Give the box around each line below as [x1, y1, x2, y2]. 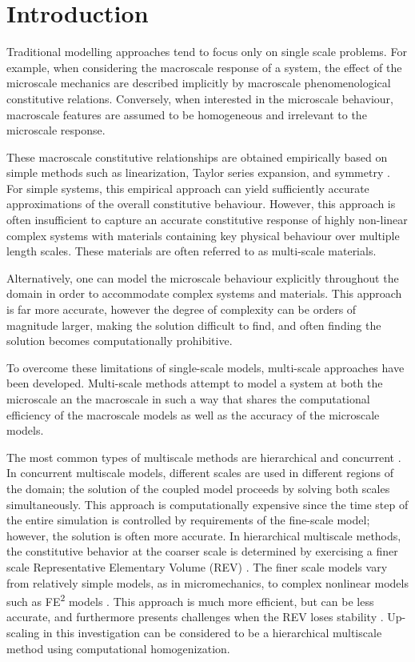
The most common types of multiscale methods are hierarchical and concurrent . [6, 448, 401, 465]
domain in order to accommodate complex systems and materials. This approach [6, 285, 402, 302]
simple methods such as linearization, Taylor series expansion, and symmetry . [6, 164, 390, 181]
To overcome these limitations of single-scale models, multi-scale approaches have [6, 359, 405, 375]
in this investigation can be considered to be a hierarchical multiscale [42, 624, 382, 640]
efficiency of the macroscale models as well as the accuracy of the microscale [6, 406, 380, 423]
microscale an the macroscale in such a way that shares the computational [6, 391, 370, 407]
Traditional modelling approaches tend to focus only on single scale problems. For [6, 43, 407, 60]
